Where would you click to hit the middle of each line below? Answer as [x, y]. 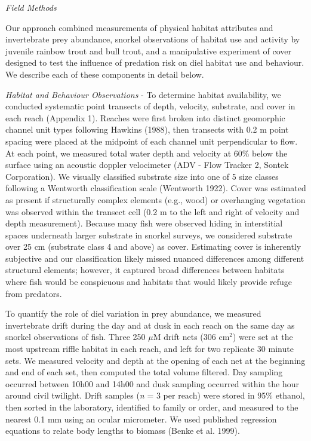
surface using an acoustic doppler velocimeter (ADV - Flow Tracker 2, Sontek [147, 165]
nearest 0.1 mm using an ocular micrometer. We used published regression [141, 419]
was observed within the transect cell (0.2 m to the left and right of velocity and [153, 211]
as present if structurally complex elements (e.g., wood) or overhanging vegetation [155, 199]
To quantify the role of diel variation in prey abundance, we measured [133, 313]
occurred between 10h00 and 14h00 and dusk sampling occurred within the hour [152, 383]
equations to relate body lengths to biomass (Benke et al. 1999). [123, 431]
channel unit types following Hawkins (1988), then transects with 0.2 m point [147, 129]
